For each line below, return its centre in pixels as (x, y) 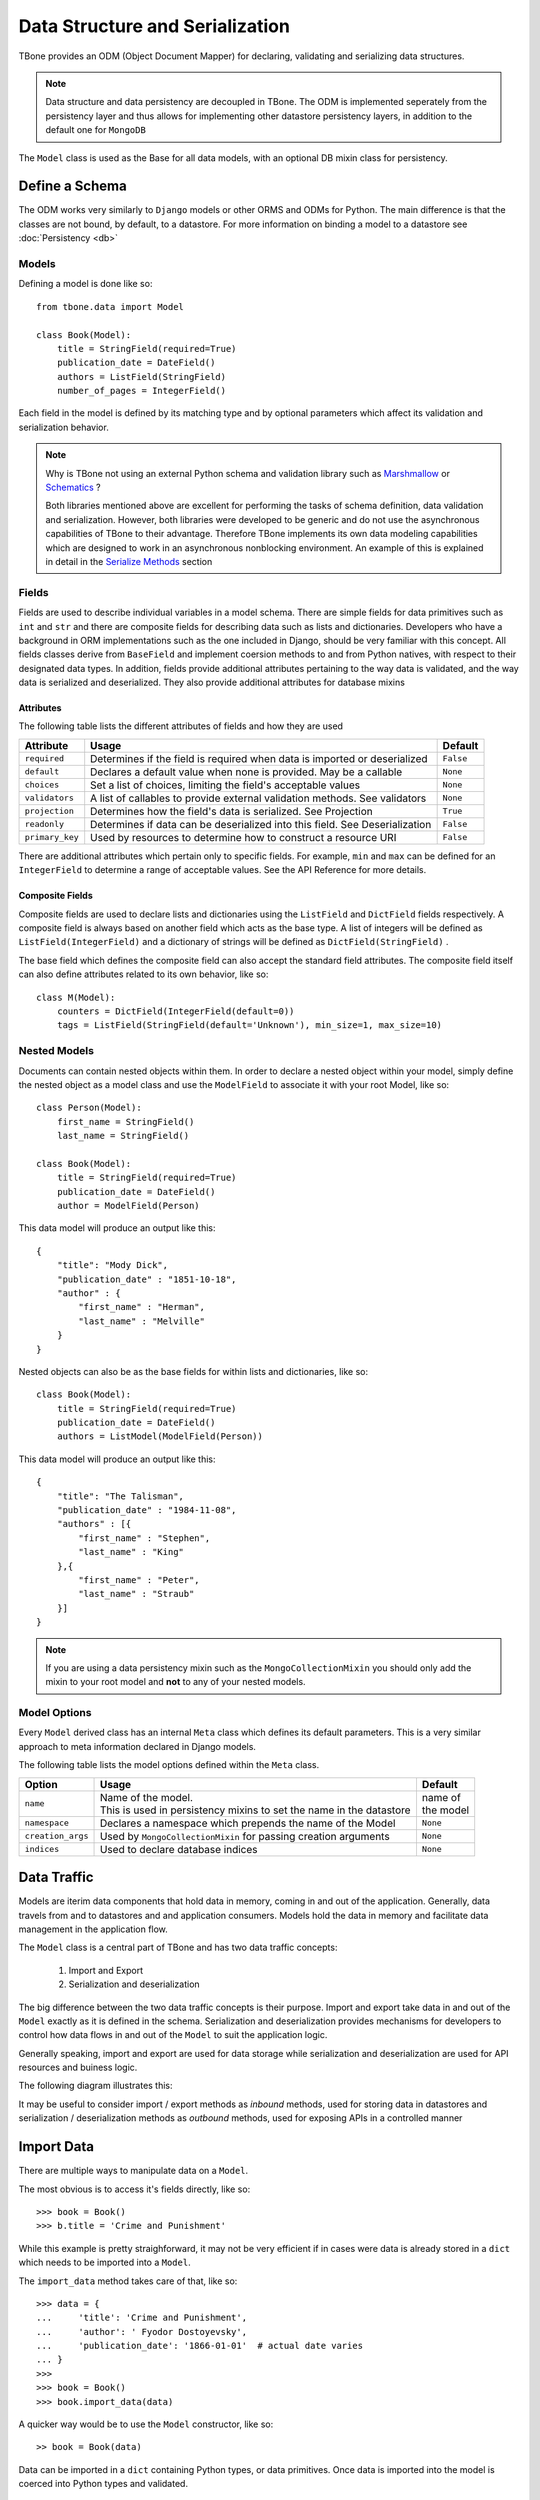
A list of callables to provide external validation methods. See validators (258, 798)
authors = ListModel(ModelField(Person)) (160, 1436)
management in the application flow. (93, 1929)
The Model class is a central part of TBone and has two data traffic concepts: (178, 1947)
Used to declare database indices (179, 1849)
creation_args (56, 1836)
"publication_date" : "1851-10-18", (146, 1279)
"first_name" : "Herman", (141, 1307)
